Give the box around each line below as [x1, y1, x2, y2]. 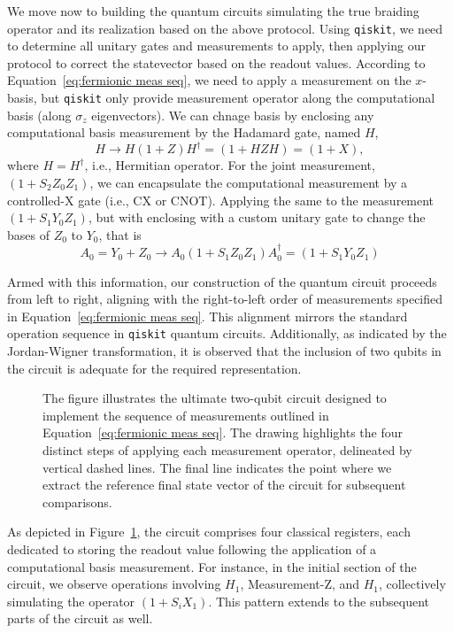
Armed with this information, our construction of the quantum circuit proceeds [7, 272, 437, 290]
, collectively [379, 575, 446, 593]
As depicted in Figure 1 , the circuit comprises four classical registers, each [7, 522, 411, 541]
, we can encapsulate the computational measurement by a [89, 173, 408, 191]
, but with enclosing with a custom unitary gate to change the [88, 208, 426, 227]
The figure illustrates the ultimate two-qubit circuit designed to [42, 389, 387, 407]
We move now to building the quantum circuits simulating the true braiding [7, 2, 419, 19]
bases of [7, 225, 50, 243]
